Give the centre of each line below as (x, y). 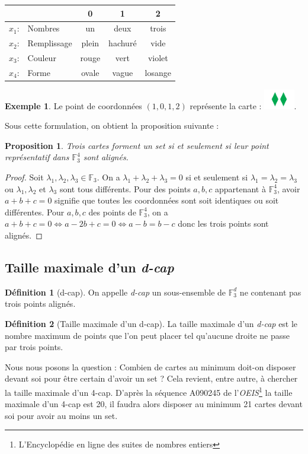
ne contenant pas (270, 292)
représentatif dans (37, 157)
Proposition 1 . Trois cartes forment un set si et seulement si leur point (137, 145)
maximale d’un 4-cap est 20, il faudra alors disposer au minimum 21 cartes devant (154, 404)
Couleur (42, 58)
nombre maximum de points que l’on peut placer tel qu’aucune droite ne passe (147, 335)
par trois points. (34, 347)
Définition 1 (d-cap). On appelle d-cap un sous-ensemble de (115, 292)
